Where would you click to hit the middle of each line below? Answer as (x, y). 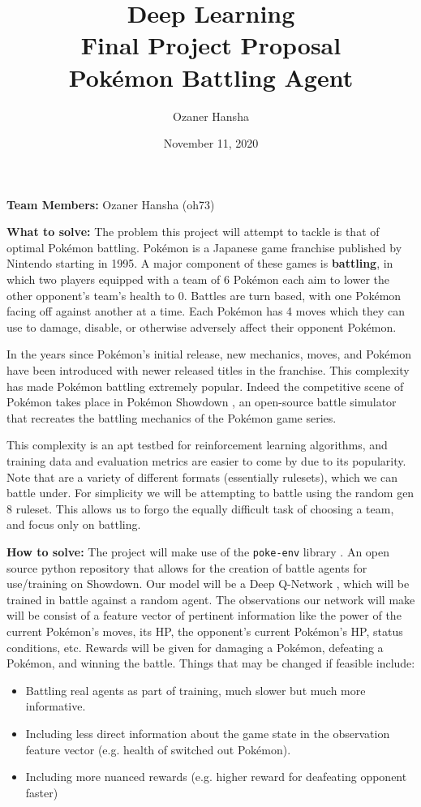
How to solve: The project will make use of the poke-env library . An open (198, 551)
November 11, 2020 (211, 143)
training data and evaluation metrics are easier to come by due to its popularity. (206, 461)
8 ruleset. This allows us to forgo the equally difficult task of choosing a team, (200, 508)
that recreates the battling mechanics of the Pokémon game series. (172, 417)
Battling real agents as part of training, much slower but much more (195, 690)
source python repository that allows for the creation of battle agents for (187, 567)
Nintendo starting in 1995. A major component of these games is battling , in (200, 263)
